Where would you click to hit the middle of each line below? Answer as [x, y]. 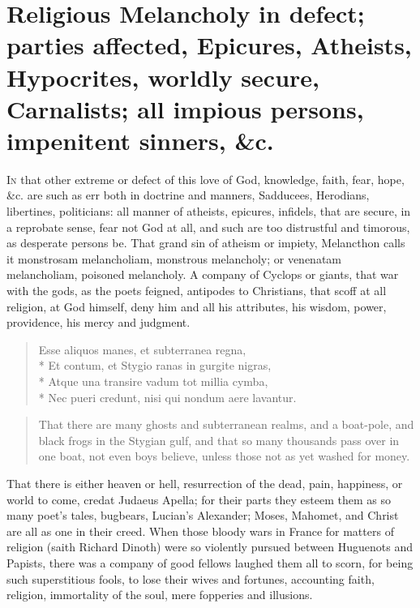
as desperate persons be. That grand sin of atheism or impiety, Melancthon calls [206, 243]
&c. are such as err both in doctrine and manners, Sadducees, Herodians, [188, 195]
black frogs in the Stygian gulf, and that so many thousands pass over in [219, 440]
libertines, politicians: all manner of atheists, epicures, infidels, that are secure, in [209, 211]
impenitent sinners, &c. [140, 140]
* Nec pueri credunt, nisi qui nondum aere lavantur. [167, 397]
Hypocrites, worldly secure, [163, 77]
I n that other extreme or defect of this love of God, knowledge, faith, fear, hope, [206, 179]
